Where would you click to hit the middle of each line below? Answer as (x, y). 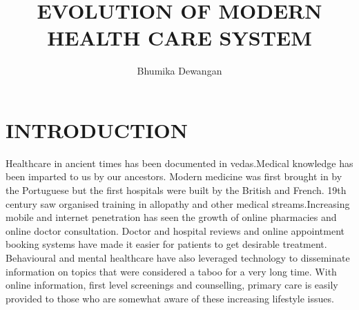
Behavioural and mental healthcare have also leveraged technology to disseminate (178, 258)
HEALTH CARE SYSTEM (179, 38)
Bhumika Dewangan (179, 71)
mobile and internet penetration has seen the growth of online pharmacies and (171, 217)
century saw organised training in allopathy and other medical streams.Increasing (178, 203)
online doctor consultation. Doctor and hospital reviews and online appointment (175, 230)
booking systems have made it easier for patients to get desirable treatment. (166, 244)
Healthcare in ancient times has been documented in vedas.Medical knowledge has (179, 163)
